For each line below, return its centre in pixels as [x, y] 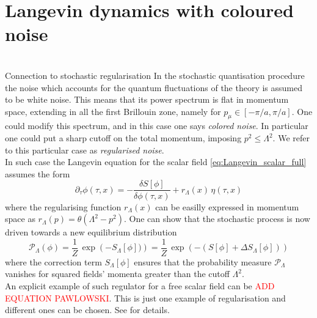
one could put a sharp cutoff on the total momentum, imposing [123, 138]
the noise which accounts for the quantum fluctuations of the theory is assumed [154, 87]
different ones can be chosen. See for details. [87, 310]
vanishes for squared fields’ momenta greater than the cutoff [117, 274]
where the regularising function [63, 206]
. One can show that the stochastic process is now [217, 219]
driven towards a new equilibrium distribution [91, 232]
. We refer [291, 138]
